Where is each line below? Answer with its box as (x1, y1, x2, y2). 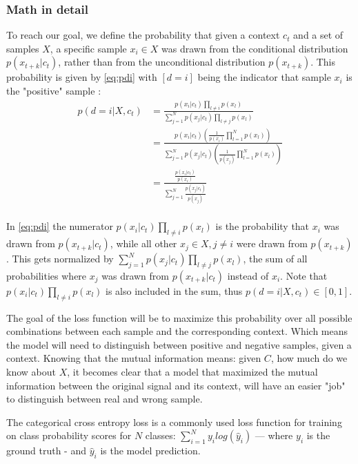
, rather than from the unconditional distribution (58, 55, 266, 69)
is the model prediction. (100, 443, 201, 458)
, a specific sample (50, 41, 127, 55)
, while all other (110, 236, 177, 251)
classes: (145, 428, 176, 443)
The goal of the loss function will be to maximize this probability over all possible (6, 310, 352, 325)
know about (6, 365, 56, 379)
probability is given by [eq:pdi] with (6, 70, 157, 84)
